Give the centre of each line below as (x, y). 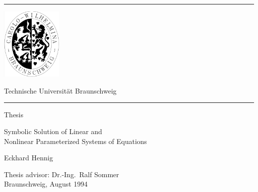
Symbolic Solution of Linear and (53, 131)
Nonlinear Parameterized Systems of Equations (76, 141)
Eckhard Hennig (29, 158)
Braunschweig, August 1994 (46, 184)
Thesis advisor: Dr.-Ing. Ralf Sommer (62, 174)
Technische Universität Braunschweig (60, 90)
